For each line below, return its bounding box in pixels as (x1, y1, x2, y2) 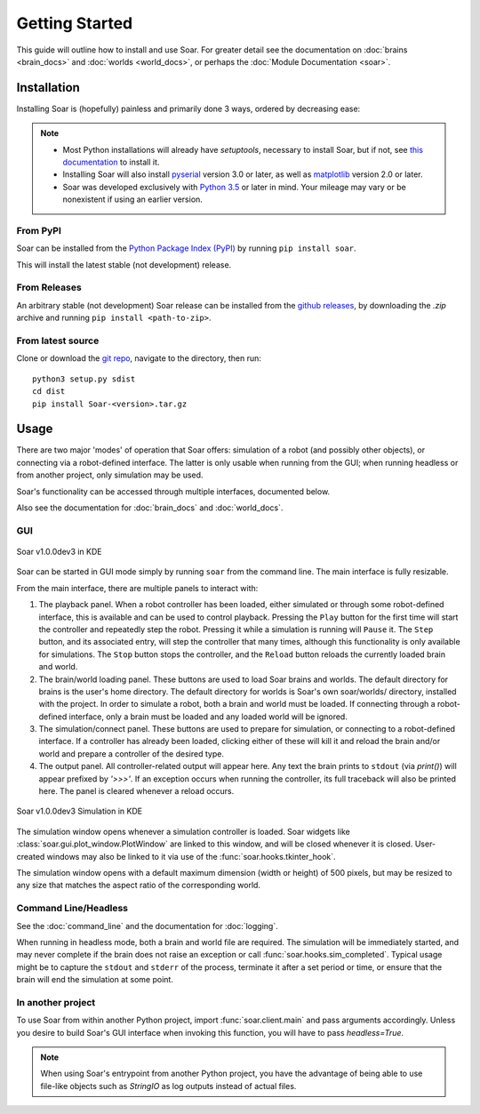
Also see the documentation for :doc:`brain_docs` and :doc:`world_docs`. (16, 502, 284, 513)
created (16, 851, 45, 862)
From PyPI (16, 224, 62, 236)
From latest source (16, 334, 100, 347)
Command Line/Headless (16, 902, 129, 915)
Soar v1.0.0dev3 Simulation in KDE (16, 805, 142, 817)
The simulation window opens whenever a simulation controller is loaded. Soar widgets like (16, 826, 350, 837)
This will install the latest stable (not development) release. (16, 259, 232, 270)
